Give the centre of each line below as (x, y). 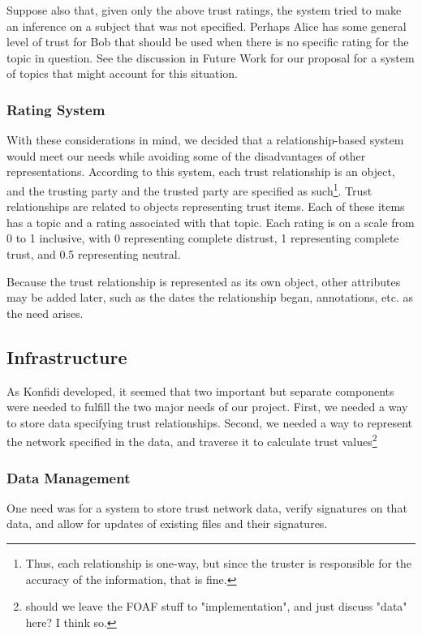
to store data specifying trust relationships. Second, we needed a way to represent (209, 422)
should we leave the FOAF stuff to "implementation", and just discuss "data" (216, 606)
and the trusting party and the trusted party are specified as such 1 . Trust (189, 189)
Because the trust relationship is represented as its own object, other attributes (204, 281)
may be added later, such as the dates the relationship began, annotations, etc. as (210, 297)
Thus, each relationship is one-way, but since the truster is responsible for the (219, 563)
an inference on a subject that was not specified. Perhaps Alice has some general (207, 26)
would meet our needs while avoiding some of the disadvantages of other (186, 155)
